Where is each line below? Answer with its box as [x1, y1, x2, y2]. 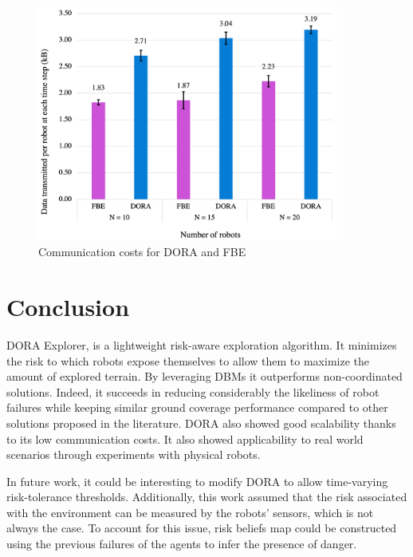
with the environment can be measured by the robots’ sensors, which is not [6, 504, 374, 520]
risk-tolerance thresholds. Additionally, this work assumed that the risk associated [6, 488, 407, 505]
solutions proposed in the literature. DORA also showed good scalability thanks [6, 414, 396, 431]
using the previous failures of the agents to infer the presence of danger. [6, 535, 357, 552]
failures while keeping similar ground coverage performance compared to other [6, 399, 388, 416]
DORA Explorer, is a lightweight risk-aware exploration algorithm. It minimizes [6, 336, 397, 353]
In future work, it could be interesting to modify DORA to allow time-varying [6, 472, 388, 489]
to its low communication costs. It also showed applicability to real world [6, 430, 364, 447]
